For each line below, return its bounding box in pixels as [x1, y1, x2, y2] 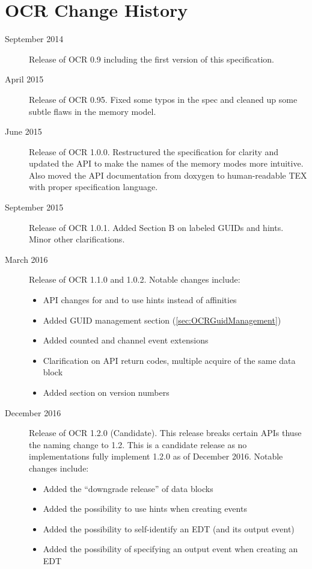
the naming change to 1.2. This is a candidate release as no [29, 438, 247, 451]
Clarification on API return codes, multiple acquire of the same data [43, 354, 296, 366]
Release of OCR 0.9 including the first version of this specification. [29, 52, 275, 65]
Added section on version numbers [43, 386, 170, 398]
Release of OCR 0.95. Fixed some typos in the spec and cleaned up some [29, 93, 298, 105]
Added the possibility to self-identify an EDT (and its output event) [43, 522, 295, 535]
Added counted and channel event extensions [43, 334, 209, 346]
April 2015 [5, 73, 44, 85]
